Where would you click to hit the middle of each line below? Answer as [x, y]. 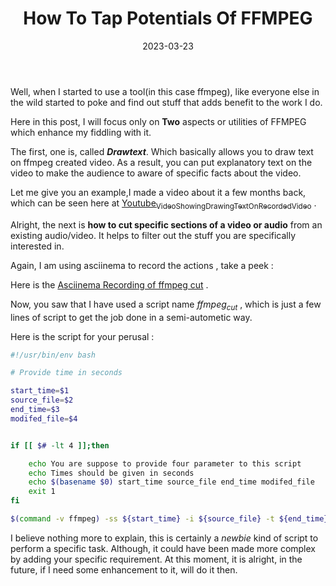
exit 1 [42, 492]
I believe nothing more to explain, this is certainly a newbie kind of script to [164, 538]
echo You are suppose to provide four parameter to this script [165, 463]
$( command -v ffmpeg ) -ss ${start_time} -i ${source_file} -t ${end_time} [169, 519]
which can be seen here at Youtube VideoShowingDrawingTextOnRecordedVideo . [163, 204]
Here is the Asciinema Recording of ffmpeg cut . [109, 284]
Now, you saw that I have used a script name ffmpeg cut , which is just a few [166, 305]
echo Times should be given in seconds [111, 473]
